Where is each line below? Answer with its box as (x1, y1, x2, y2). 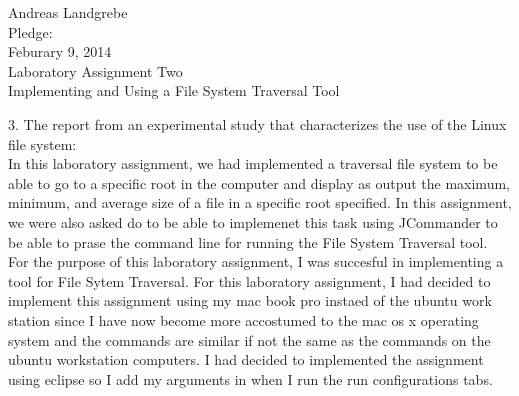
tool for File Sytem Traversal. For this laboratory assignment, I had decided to (8, 270, 491, 291)
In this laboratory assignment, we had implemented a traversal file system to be (8, 153, 498, 174)
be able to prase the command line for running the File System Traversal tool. (8, 231, 488, 252)
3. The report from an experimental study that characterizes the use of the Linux (8, 113, 507, 134)
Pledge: (8, 21, 53, 42)
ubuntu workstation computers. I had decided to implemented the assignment (8, 349, 484, 370)
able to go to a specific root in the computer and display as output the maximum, (8, 172, 510, 193)
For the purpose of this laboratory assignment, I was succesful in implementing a (8, 251, 504, 272)
